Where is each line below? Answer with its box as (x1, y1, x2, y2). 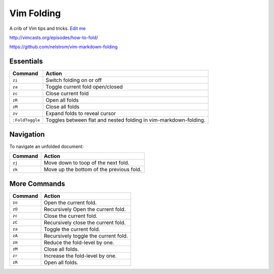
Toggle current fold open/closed (46, 84, 123, 91)
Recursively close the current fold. (44, 219, 126, 226)
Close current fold (46, 90, 89, 97)
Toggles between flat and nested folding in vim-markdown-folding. (46, 116, 205, 124)
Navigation (9, 130, 45, 139)
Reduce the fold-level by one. (44, 239, 114, 246)
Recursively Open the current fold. (44, 206, 126, 213)
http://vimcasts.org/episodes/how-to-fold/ (9, 34, 98, 41)
